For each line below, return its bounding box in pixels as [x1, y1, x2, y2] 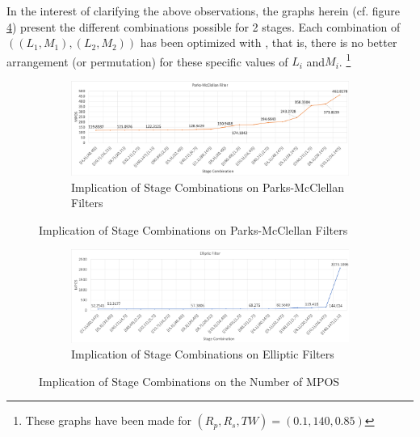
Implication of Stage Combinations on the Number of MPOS [39, 372, 340, 389]
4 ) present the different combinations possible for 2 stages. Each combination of [6, 18, 401, 35]
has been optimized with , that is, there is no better [140, 34, 397, 51]
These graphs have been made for [25, 412, 191, 429]
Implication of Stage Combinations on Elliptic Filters [71, 346, 334, 363]
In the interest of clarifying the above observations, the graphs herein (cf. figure [6, 2, 401, 19]
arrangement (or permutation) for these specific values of [6, 53, 288, 70]
